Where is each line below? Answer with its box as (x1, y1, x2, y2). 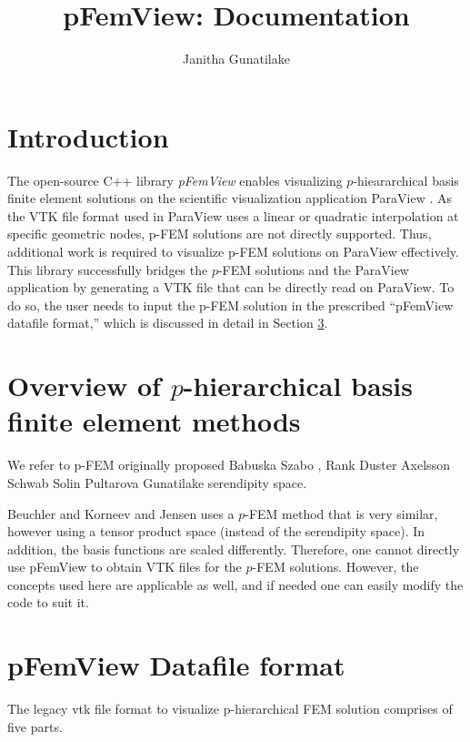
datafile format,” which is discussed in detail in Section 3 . (7, 313, 328, 332)
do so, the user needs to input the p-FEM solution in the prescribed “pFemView (7, 295, 454, 314)
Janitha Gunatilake (183, 49, 290, 68)
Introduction (7, 117, 169, 155)
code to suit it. (7, 593, 89, 612)
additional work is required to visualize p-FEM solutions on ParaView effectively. (7, 242, 459, 261)
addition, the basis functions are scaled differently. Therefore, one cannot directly (7, 539, 460, 558)
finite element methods (7, 402, 301, 440)
